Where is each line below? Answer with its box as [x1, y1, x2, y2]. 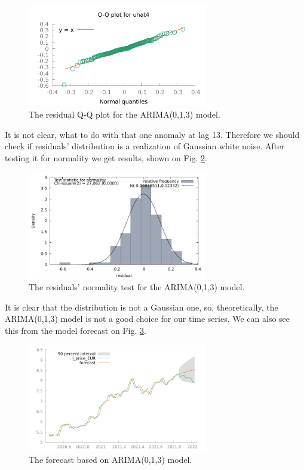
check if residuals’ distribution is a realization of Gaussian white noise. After [5, 140, 284, 152]
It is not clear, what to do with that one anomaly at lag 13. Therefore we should [5, 128, 300, 140]
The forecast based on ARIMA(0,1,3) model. [29, 453, 192, 466]
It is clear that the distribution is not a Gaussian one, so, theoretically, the [5, 300, 278, 313]
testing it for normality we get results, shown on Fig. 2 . [5, 151, 207, 164]
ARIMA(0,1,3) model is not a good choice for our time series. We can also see [5, 312, 290, 325]
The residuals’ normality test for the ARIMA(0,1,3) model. [29, 281, 245, 293]
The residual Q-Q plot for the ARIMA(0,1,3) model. [29, 108, 220, 121]
